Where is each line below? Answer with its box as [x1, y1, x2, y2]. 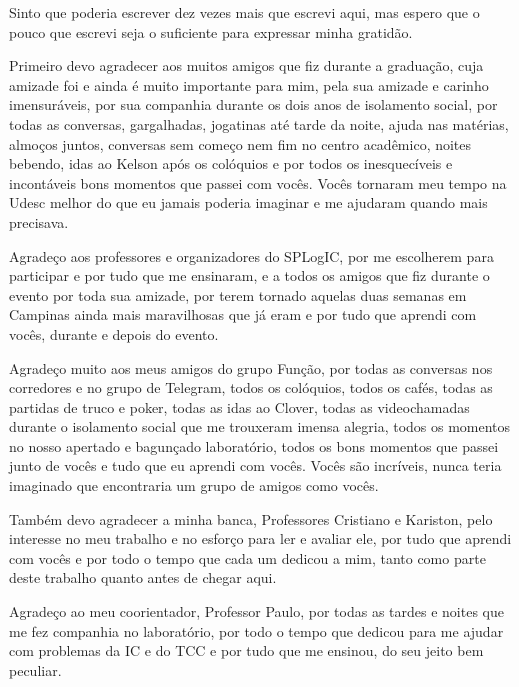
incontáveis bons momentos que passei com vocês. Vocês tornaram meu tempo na [9, 172, 507, 193]
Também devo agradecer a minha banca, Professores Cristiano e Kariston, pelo [9, 508, 493, 529]
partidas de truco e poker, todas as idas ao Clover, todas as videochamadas [9, 396, 470, 417]
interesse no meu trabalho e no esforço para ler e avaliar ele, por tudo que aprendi [9, 528, 512, 549]
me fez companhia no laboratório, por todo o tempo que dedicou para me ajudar [9, 620, 504, 641]
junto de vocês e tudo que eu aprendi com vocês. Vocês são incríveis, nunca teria [9, 455, 502, 476]
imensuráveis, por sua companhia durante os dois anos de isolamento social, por [9, 94, 498, 115]
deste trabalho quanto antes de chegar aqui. [9, 567, 277, 588]
